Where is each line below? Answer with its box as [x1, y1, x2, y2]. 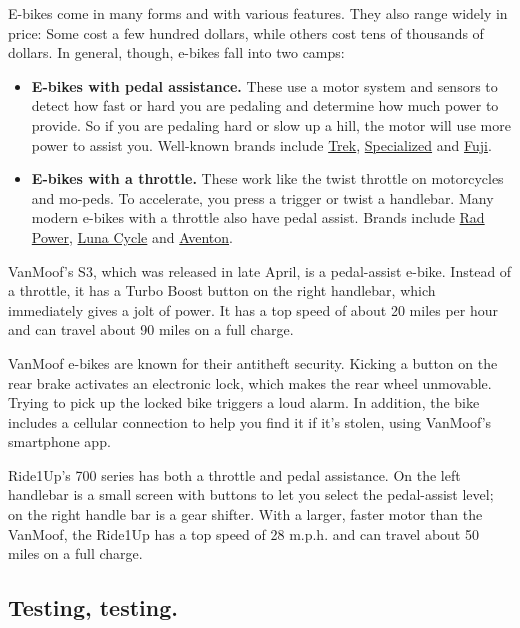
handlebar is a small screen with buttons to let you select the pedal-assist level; [8, 484, 494, 505]
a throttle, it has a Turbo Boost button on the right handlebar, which [8, 280, 436, 301]
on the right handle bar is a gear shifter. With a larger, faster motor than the [8, 504, 483, 525]
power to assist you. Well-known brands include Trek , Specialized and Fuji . [31, 134, 492, 155]
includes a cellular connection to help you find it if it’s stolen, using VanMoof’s [8, 411, 492, 432]
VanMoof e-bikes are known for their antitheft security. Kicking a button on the [8, 352, 498, 373]
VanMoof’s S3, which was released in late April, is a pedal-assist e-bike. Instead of [8, 260, 512, 281]
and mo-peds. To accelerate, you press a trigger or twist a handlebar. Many [31, 187, 494, 208]
